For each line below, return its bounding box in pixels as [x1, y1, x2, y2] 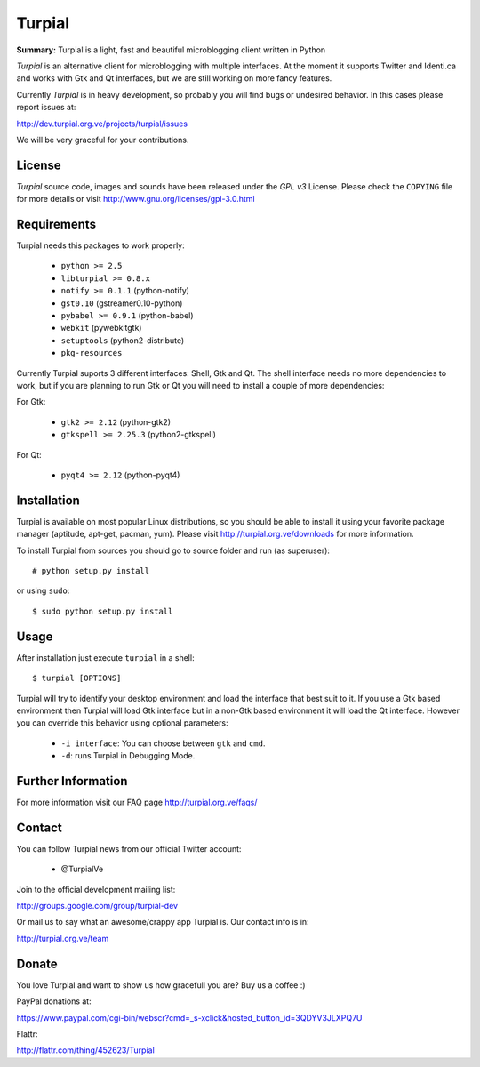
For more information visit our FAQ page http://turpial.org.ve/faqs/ [16, 797, 258, 807]
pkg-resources [60, 348, 123, 358]
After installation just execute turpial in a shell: [16, 652, 195, 662]
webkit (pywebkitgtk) [60, 323, 142, 333]
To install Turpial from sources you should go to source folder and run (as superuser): [16, 545, 331, 556]
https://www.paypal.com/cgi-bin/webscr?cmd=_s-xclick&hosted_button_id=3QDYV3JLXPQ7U [16, 1012, 364, 1023]
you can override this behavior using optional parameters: [16, 718, 228, 728]
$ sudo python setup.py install [32, 606, 173, 616]
